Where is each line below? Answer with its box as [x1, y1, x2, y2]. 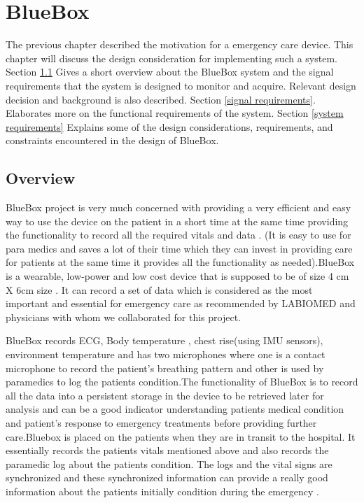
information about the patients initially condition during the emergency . [6, 483, 319, 498]
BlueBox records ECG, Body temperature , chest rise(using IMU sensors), [6, 333, 323, 348]
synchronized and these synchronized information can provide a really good [6, 470, 328, 485]
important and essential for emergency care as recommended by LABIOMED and [6, 296, 356, 311]
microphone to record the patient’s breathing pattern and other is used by [6, 360, 324, 375]
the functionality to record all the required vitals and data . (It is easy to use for [6, 227, 351, 242]
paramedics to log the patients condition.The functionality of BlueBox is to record [6, 374, 358, 389]
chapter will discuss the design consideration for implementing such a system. [6, 50, 337, 65]
